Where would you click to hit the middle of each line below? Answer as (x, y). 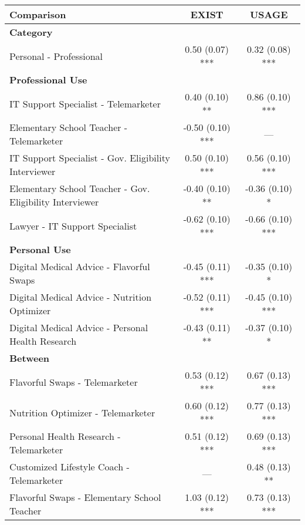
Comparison (38, 14)
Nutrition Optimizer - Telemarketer (82, 412)
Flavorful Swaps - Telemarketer (74, 382)
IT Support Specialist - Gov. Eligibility (90, 158)
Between (30, 358)
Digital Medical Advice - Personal (79, 327)
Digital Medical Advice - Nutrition (81, 297)
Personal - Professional (56, 56)
